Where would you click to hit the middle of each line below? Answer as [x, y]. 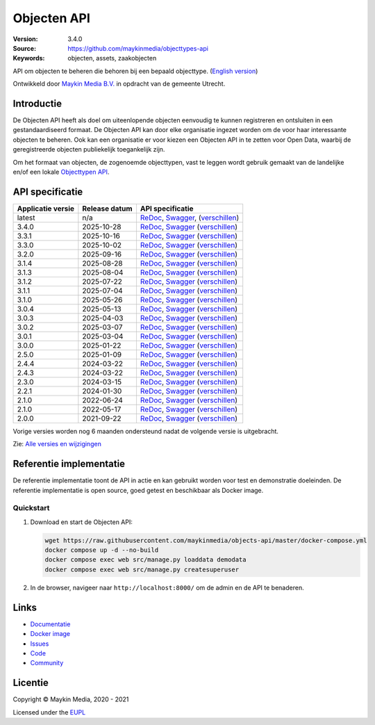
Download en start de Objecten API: [82, 522]
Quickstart [31, 508]
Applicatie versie [46, 209]
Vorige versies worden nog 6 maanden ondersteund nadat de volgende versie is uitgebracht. [146, 431]
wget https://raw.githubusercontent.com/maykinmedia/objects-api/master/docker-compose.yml [206, 540]
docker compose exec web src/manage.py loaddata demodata [145, 560]
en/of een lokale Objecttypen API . [61, 172]
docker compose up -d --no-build [102, 550]
